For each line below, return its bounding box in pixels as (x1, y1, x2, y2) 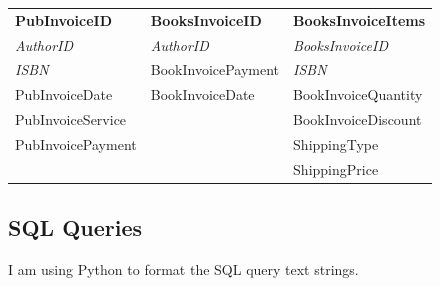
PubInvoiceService (15, 109, 127, 130)
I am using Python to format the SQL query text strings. (8, 259, 359, 280)
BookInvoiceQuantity (293, 84, 423, 105)
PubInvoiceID (15, 9, 113, 30)
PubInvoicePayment (15, 133, 137, 154)
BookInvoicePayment (150, 59, 280, 80)
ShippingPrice (293, 158, 379, 179)
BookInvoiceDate (150, 84, 255, 105)
